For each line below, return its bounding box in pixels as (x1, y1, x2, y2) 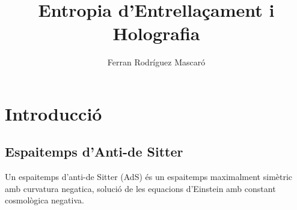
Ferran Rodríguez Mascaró (107, 56, 206, 68)
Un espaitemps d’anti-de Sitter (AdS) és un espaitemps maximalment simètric (5, 170, 293, 183)
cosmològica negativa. (5, 194, 84, 206)
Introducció (5, 101, 102, 125)
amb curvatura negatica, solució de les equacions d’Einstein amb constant (5, 182, 276, 194)
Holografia (112, 21, 200, 46)
